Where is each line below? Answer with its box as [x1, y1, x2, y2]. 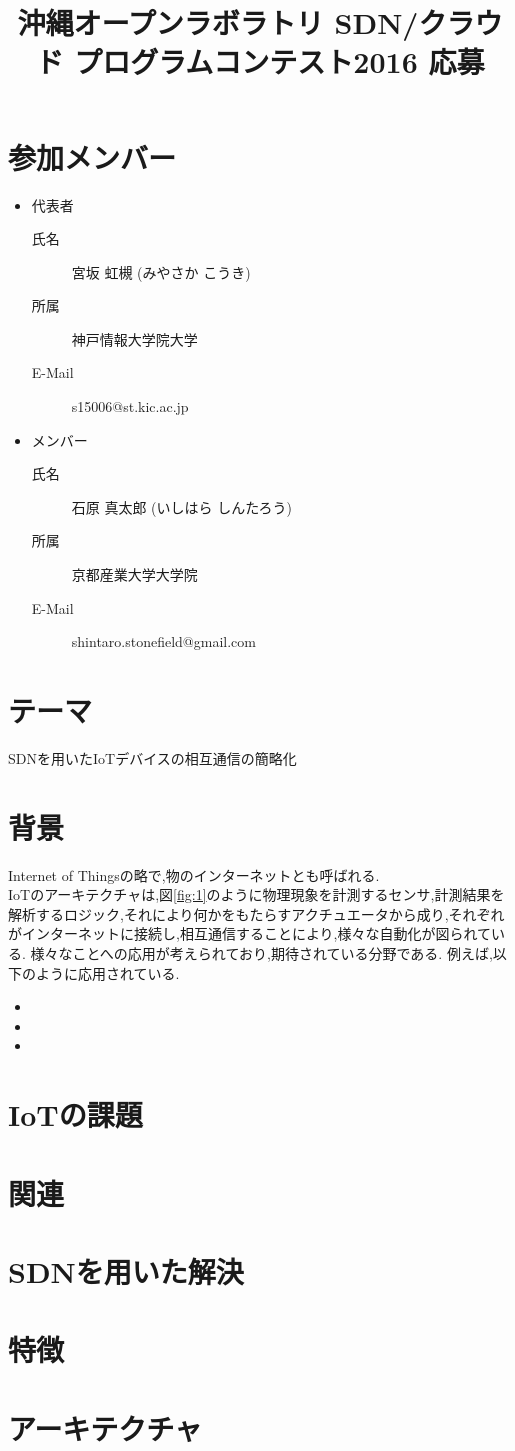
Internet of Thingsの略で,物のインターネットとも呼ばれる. [8, 864, 380, 885]
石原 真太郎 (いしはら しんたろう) [71, 496, 292, 517]
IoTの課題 [8, 1094, 143, 1135]
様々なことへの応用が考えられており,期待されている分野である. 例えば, [30, 943, 493, 964]
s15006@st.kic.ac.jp [71, 396, 189, 417]
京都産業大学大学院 [71, 564, 198, 585]
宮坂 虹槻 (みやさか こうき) [71, 261, 251, 282]
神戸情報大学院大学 [71, 328, 198, 349]
